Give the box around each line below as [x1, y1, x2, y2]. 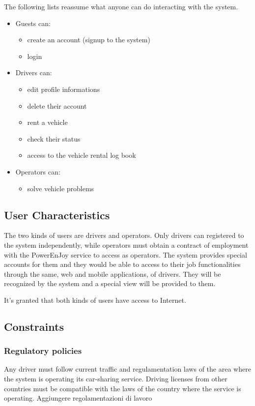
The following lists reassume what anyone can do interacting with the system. [4, 1, 238, 11]
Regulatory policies [4, 345, 82, 357]
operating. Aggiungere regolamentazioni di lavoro [4, 393, 152, 403]
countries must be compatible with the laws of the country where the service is [4, 383, 241, 393]
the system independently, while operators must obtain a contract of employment [4, 239, 249, 250]
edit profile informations [27, 84, 100, 94]
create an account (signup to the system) [27, 34, 150, 45]
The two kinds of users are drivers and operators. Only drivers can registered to [4, 230, 244, 240]
